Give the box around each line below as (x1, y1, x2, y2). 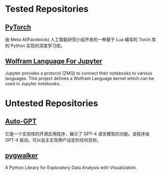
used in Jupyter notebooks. (5, 80, 61, 86)
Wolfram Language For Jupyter (5, 57, 103, 66)
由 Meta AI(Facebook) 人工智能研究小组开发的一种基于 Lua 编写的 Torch (5, 37, 151, 42)
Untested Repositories (5, 98, 98, 109)
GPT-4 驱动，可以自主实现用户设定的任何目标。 (5, 137, 102, 143)
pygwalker (5, 151, 38, 160)
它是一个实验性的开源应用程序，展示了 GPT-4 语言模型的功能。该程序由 (5, 131, 150, 137)
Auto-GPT (5, 117, 37, 125)
